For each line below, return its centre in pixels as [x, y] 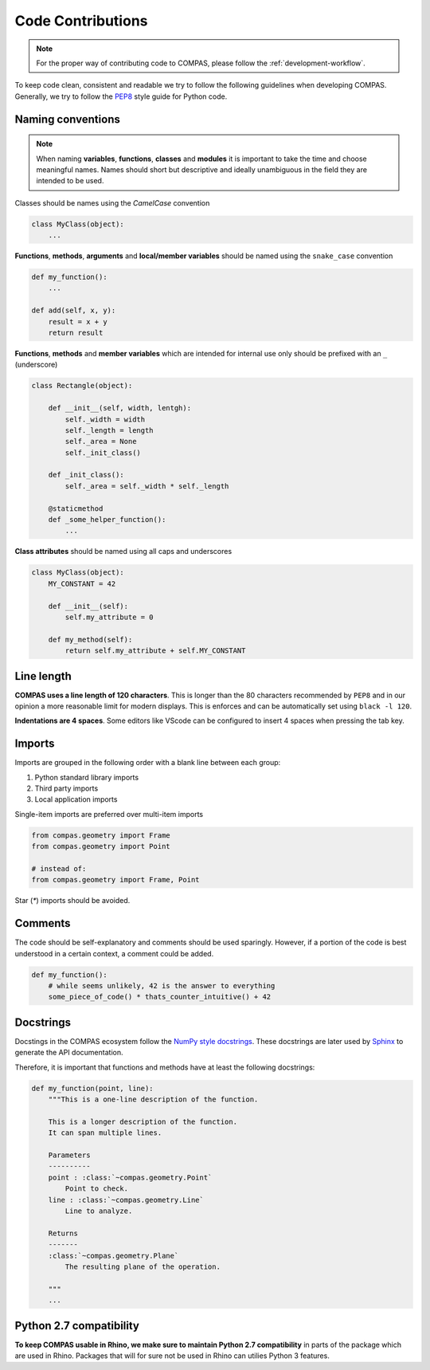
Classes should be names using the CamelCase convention [112, 202]
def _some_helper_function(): [107, 520]
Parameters [69, 1155]
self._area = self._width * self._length [147, 486]
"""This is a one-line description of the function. [153, 1099]
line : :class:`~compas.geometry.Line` [126, 1200]
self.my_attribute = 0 [109, 617]
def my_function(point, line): [93, 1088]
